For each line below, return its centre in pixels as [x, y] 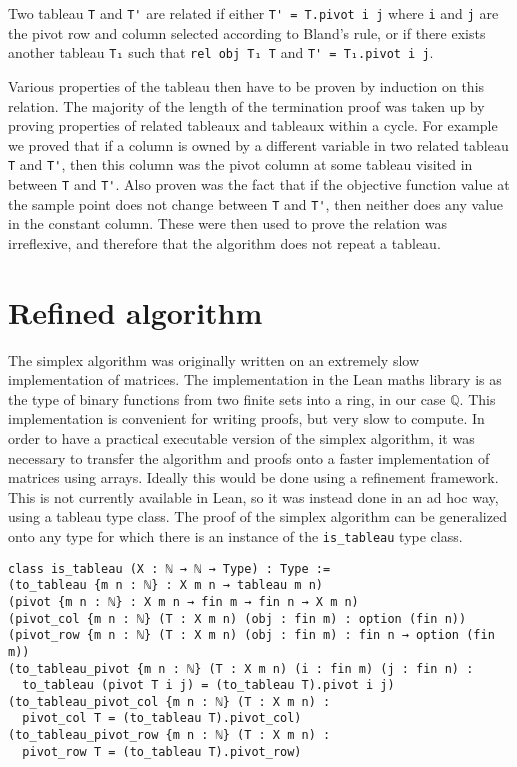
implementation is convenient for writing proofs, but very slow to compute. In [246, 418]
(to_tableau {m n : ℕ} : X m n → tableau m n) [165, 585]
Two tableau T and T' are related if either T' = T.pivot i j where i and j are [253, 13]
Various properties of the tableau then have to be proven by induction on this [246, 85]
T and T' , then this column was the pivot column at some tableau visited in [240, 164]
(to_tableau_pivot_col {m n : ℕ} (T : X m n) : [169, 701]
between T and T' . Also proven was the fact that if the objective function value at [259, 183]
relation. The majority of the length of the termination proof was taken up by [246, 105]
